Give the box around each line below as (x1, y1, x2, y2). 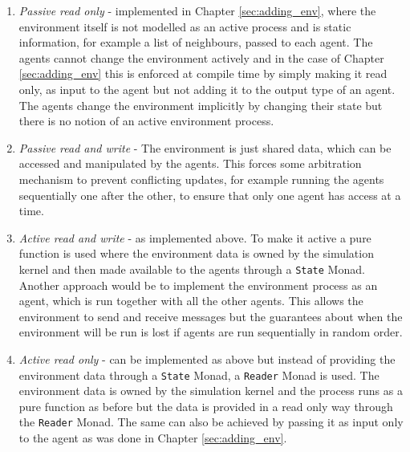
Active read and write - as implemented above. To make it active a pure (18, 229, 371, 246)
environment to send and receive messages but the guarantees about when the (18, 307, 403, 324)
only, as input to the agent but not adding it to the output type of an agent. (18, 80, 396, 97)
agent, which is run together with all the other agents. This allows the (18, 292, 363, 309)
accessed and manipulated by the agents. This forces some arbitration (18, 155, 362, 172)
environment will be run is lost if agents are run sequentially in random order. (18, 324, 403, 340)
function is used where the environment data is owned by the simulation (18, 245, 374, 262)
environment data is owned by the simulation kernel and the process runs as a (18, 382, 403, 399)
